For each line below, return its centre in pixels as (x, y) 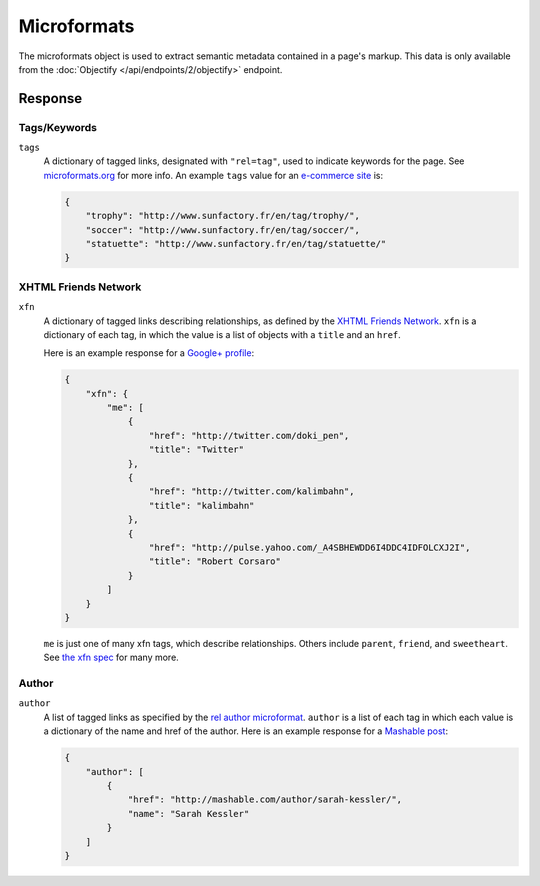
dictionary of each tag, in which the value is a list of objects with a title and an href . (222, 334)
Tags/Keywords (57, 127)
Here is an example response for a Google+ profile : (149, 353)
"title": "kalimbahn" (201, 505)
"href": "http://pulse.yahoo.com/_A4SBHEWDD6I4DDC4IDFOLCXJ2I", (309, 547)
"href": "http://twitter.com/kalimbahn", (251, 491)
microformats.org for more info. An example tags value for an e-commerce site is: (213, 175)
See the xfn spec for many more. (111, 657)
